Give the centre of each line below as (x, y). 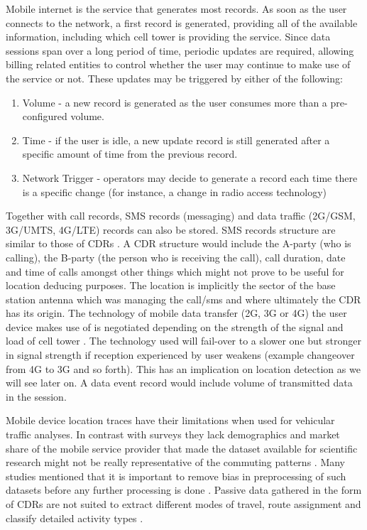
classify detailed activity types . (75, 518)
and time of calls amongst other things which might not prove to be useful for (175, 271)
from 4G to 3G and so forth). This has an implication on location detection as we (183, 368)
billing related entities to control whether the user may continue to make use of (178, 64)
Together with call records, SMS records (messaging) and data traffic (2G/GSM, (181, 216)
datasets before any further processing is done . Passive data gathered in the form (184, 490)
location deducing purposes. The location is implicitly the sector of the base (171, 285)
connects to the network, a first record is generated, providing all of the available (182, 22)
